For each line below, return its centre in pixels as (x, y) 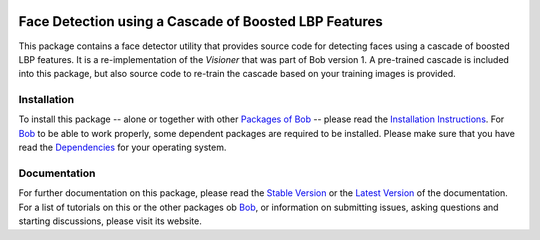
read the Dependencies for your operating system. (122, 147)
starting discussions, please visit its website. (110, 221)
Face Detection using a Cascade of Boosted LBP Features (201, 21)
